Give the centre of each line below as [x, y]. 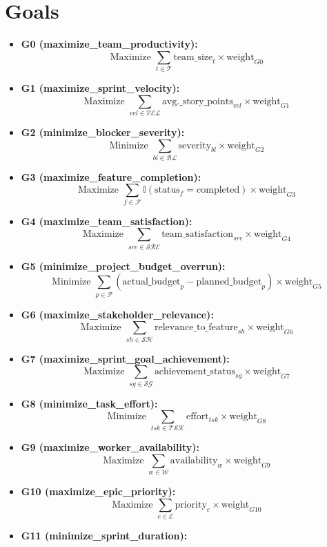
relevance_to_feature [196, 328]
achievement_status [195, 372]
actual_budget [151, 282]
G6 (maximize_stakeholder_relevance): [117, 314]
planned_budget [229, 282]
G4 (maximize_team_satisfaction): [107, 221]
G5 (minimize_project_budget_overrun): [123, 266]
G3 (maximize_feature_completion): [111, 176]
